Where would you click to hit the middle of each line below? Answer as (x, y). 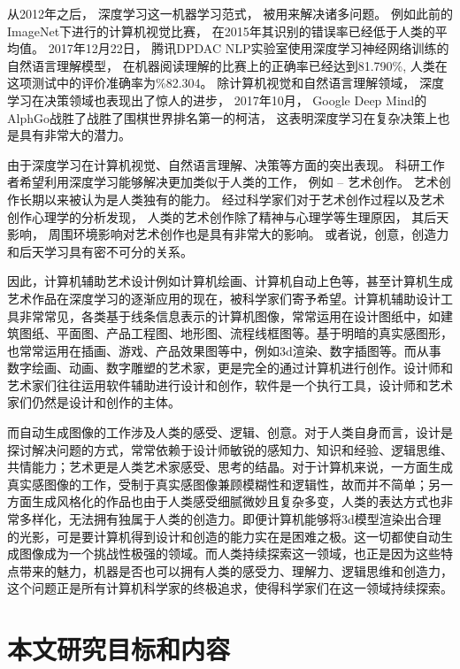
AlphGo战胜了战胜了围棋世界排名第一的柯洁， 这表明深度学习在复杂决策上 (222, 117)
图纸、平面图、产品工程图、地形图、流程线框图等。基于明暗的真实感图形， (236, 333)
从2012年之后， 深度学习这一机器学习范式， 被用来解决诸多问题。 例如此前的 (230, 13)
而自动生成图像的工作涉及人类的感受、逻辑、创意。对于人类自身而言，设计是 (230, 432)
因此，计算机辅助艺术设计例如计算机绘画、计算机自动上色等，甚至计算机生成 (230, 281)
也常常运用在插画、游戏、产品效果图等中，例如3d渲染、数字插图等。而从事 (224, 350)
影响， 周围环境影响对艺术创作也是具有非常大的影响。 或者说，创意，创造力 (228, 234)
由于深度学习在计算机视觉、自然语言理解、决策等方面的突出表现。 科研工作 (226, 164)
